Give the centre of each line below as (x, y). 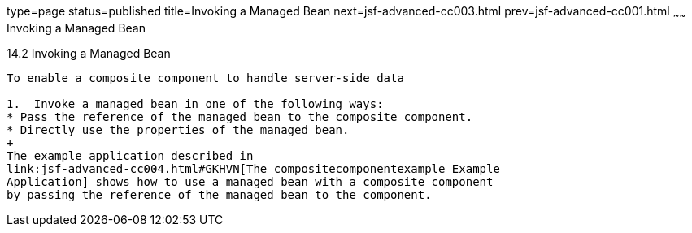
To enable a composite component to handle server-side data (205, 78)
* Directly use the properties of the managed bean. (178, 129)
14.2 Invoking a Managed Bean (89, 53)
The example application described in (130, 155)
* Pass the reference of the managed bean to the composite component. (240, 116)
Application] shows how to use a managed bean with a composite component (250, 181)
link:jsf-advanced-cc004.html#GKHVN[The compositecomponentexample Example (253, 168)
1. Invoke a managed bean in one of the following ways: (195, 104)
